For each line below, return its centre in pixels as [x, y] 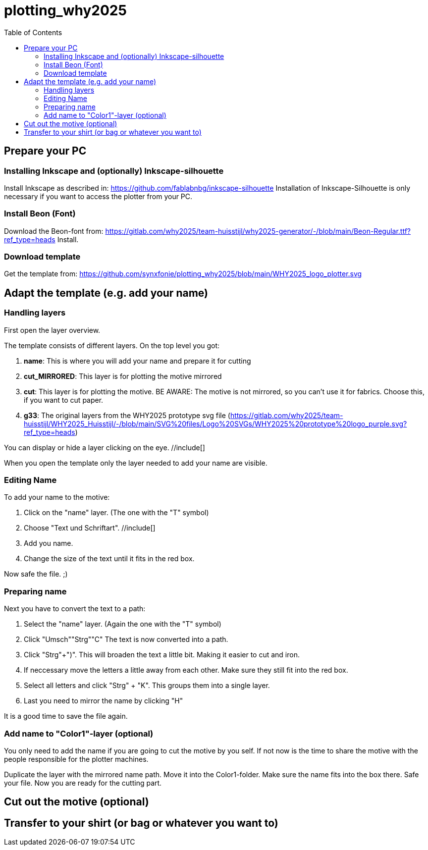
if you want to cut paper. [64, 400]
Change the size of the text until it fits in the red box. [109, 559]
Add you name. [49, 543]
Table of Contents [33, 32]
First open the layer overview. [52, 330]
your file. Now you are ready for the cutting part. [83, 783]
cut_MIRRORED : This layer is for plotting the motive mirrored [123, 376]
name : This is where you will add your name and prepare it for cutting [137, 361]
